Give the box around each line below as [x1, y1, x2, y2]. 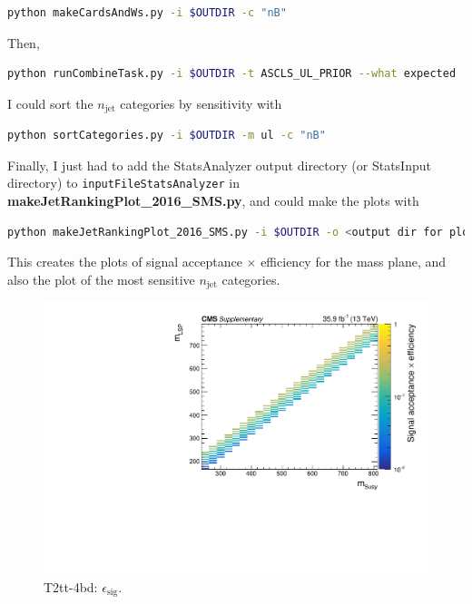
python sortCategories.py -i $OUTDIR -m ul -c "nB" [7, 129, 326, 142]
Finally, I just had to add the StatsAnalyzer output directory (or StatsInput [7, 155, 431, 174]
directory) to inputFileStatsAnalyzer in [7, 173, 240, 192]
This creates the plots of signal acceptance [7, 252, 242, 271]
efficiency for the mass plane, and [261, 252, 447, 271]
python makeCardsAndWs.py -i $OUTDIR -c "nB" [7, 6, 287, 19]
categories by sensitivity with [120, 93, 282, 112]
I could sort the [7, 93, 93, 112]
